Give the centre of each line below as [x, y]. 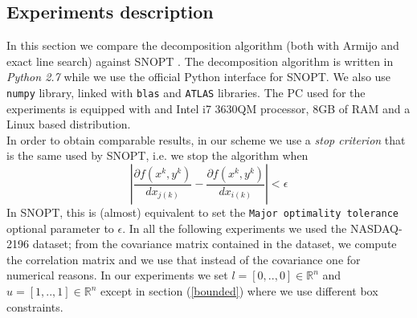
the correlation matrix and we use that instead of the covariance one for [184, 259]
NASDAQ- [376, 228]
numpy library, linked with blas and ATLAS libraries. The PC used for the [186, 92]
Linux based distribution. [69, 124]
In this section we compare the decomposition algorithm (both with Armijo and [203, 45]
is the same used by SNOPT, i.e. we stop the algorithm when [157, 155]
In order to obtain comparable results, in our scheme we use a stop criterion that [206, 139]
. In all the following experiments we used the [235, 228]
